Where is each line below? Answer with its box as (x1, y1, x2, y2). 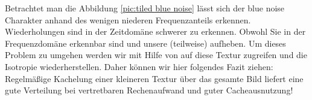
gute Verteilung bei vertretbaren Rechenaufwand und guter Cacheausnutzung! (5, 84, 293, 96)
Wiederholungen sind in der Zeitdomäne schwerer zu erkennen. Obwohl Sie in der (5, 25, 306, 38)
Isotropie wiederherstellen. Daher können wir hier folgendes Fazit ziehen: (5, 60, 273, 72)
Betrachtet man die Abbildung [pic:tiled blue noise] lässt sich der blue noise (5, 2, 285, 14)
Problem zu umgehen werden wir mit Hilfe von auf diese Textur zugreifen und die (5, 49, 307, 61)
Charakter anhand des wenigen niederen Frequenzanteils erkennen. (5, 13, 251, 26)
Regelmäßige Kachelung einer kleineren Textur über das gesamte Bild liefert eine (5, 72, 304, 84)
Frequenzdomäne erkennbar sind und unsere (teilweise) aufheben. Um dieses (5, 37, 286, 49)
